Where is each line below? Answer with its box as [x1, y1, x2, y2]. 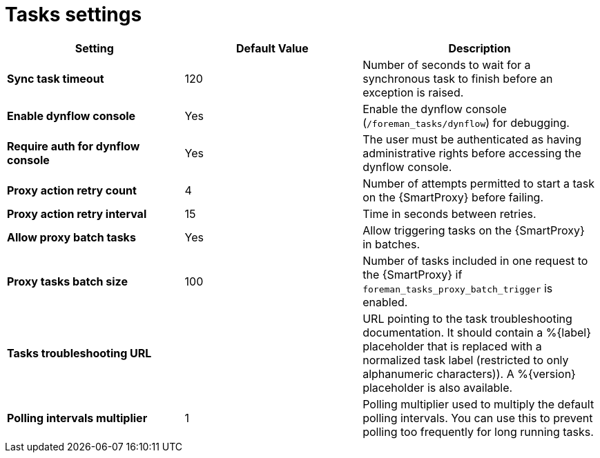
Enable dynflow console [7, 108, 136, 123]
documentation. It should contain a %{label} [362, 325, 591, 339]
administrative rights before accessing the [362, 146, 581, 160]
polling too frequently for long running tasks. [362, 424, 594, 439]
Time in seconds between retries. [362, 206, 536, 221]
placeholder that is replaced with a [362, 339, 542, 353]
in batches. [362, 237, 420, 251]
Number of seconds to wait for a [362, 57, 531, 72]
